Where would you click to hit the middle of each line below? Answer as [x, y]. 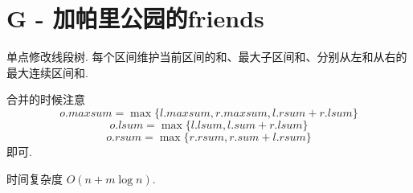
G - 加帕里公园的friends [135, 18]
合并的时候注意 [46, 99]
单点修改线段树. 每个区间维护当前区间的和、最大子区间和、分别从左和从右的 [207, 57]
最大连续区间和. [47, 72]
